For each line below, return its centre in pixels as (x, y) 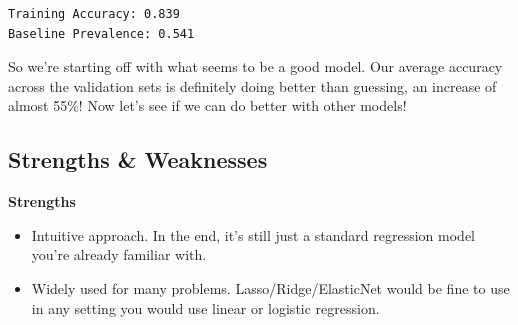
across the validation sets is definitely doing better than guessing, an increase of (252, 85)
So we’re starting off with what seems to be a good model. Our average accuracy (255, 66)
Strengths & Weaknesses (138, 159)
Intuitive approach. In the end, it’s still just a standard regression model (253, 234)
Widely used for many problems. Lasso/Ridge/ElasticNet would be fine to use (270, 287)
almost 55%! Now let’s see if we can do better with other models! (207, 105)
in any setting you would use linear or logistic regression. (205, 307)
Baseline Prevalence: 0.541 (101, 33)
